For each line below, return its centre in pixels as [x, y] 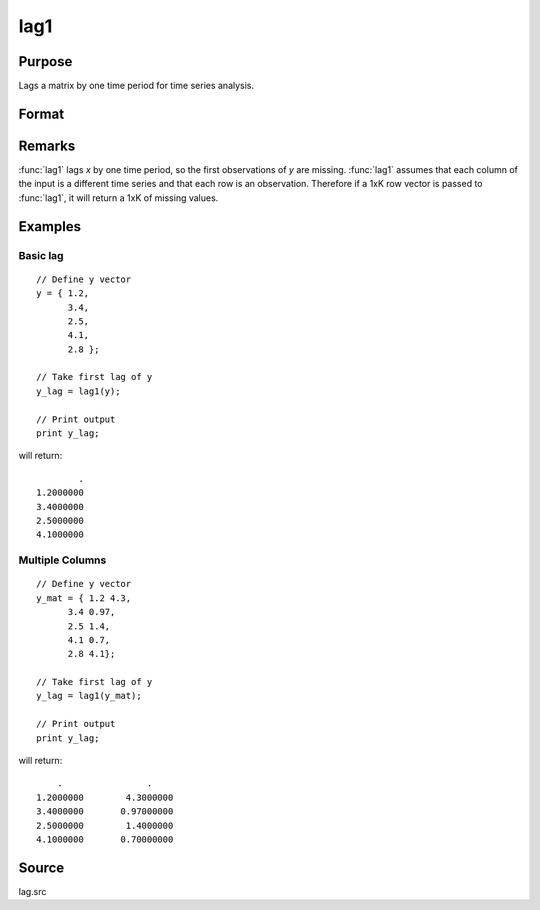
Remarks [47, 145]
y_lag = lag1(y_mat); [89, 696]
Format [41, 113]
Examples [50, 226]
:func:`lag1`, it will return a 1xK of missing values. [118, 197]
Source [41, 867]
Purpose [45, 61]
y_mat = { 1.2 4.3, [84, 598]
